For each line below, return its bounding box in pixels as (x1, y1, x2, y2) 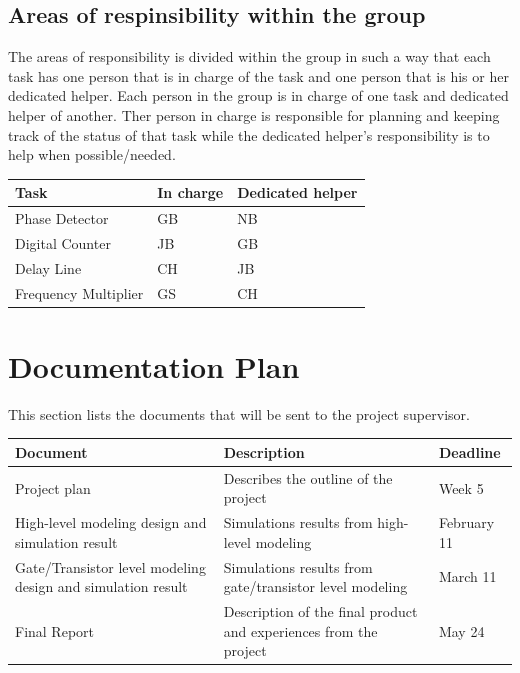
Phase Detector (15, 208, 109, 229)
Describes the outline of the (223, 467, 393, 488)
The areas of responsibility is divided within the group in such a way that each (8, 46, 491, 67)
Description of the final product (223, 601, 418, 622)
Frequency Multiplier (15, 282, 144, 303)
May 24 (438, 620, 485, 641)
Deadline (438, 441, 501, 462)
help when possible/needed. (8, 144, 176, 165)
